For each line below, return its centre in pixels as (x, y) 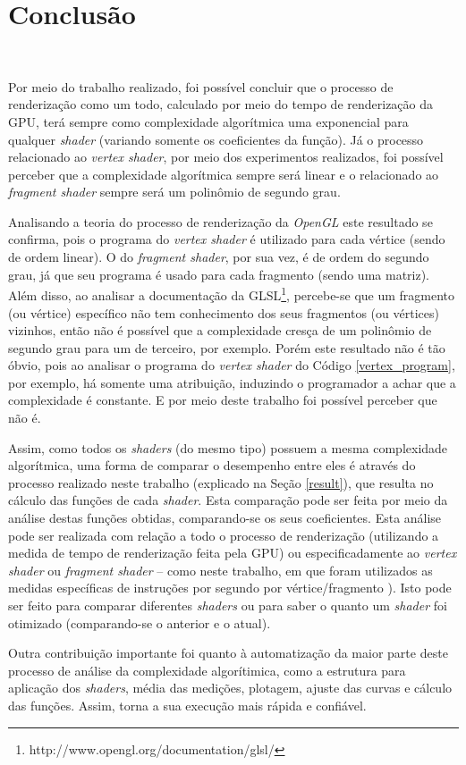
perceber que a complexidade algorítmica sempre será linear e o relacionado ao (224, 174)
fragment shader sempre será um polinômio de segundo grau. (174, 192)
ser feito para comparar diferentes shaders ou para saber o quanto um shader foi (228, 605)
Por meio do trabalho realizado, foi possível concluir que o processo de (201, 86)
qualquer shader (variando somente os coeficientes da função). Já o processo (216, 139)
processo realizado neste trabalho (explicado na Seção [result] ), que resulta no (221, 482)
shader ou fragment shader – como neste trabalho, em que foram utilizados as (220, 570)
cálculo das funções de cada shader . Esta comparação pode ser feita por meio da (228, 500)
